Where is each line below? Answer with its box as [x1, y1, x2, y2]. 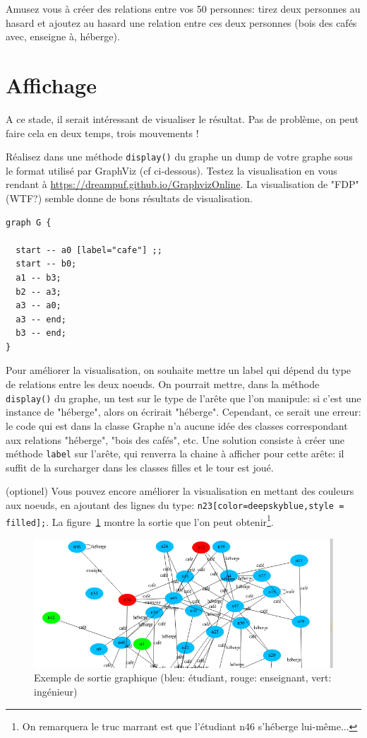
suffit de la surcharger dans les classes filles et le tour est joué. [6, 459, 274, 474]
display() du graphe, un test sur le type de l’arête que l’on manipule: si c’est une [6, 390, 361, 405]
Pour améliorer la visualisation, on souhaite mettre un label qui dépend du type [6, 363, 351, 377]
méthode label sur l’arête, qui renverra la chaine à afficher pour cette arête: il [6, 446, 344, 461]
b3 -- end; [16, 328, 66, 339]
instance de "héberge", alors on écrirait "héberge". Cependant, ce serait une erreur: [6, 404, 361, 419]
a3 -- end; [16, 314, 66, 324]
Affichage [6, 70, 97, 99]
